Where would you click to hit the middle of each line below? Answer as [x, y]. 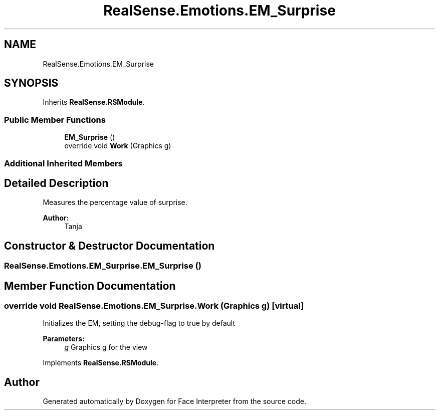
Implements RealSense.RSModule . [101, 363]
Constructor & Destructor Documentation [109, 246]
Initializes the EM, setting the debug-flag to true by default [139, 323]
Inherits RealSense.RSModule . [94, 102]
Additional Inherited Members [63, 163]
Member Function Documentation [90, 286]
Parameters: [64, 339]
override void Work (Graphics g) [118, 146]
